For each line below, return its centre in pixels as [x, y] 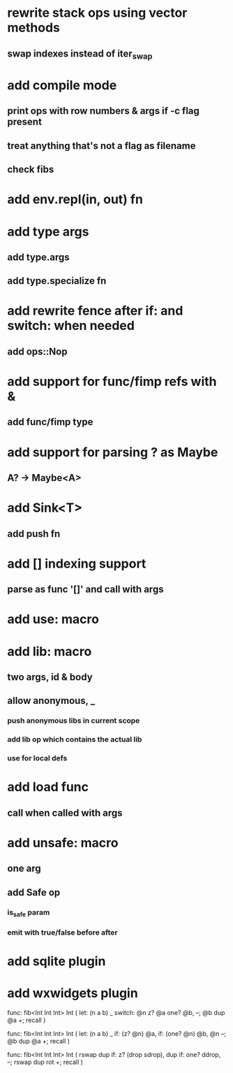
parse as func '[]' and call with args [85, 590]
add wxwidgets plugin [73, 993]
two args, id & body [50, 677]
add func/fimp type [50, 422]
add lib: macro [50, 651]
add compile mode [62, 85]
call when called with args [65, 813]
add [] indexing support [77, 563]
